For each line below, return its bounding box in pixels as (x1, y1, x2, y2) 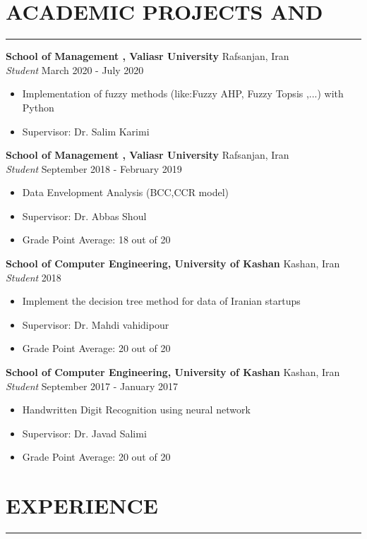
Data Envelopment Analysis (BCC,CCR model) (22, 185, 229, 200)
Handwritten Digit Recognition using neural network (22, 402, 251, 417)
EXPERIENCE (6, 491, 158, 520)
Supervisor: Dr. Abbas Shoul (22, 208, 147, 223)
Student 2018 (6, 269, 61, 284)
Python (22, 99, 54, 114)
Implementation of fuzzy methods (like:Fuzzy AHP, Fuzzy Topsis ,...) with (22, 86, 344, 101)
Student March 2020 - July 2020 (6, 62, 144, 77)
